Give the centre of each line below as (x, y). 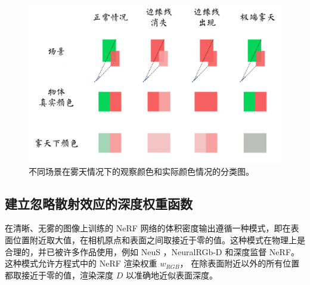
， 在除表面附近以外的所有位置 (240, 263)
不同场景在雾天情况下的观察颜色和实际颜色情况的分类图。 (141, 171)
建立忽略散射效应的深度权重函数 (99, 203)
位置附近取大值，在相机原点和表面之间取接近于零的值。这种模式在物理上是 (159, 239)
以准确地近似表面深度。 (171, 275)
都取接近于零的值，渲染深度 (59, 275)
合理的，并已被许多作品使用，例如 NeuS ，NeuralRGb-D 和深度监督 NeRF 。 (152, 251)
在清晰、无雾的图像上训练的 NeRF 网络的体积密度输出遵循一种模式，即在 (148, 228)
